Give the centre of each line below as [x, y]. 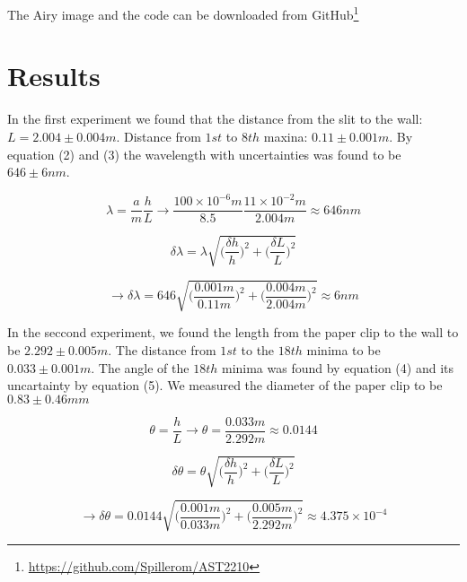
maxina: [286, 136]
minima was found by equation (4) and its [337, 367]
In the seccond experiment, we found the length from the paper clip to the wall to [233, 332]
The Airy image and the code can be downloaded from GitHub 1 [183, 13]
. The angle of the [140, 367]
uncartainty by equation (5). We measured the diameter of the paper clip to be [225, 385]
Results [54, 76]
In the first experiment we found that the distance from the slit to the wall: [215, 119]
